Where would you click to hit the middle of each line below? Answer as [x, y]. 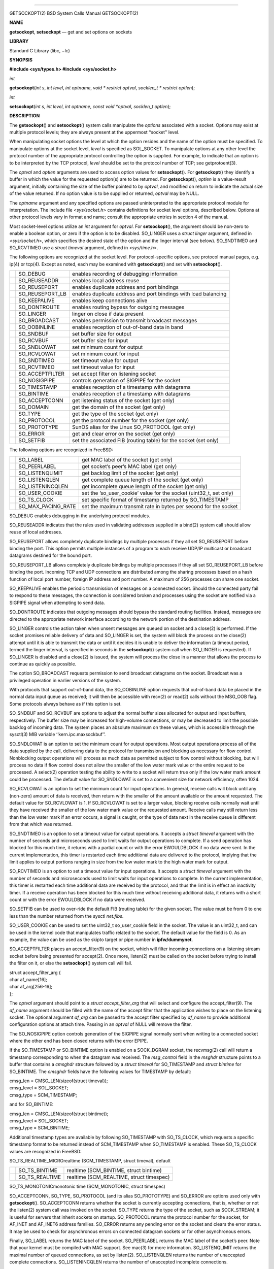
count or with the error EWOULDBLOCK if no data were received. [77, 900]
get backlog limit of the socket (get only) [130, 473]
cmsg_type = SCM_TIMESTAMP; [43, 1095]
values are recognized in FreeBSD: [45, 1151]
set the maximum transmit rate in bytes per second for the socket [160, 506]
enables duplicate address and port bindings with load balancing [149, 294]
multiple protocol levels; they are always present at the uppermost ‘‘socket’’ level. [94, 132]
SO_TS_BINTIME [38, 1171]
